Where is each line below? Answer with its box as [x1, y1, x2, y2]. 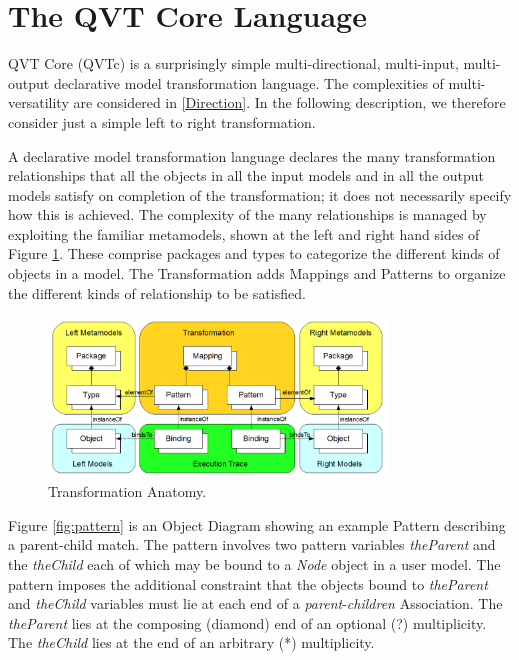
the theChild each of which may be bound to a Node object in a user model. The [8, 553, 501, 574]
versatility [8, 92, 69, 113]
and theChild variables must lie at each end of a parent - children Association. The [8, 593, 503, 614]
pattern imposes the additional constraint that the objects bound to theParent [8, 573, 488, 594]
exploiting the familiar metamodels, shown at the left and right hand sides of [8, 223, 480, 244]
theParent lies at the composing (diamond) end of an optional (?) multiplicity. [8, 612, 487, 633]
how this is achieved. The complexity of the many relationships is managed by [8, 204, 487, 225]
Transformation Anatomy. [48, 481, 207, 502]
